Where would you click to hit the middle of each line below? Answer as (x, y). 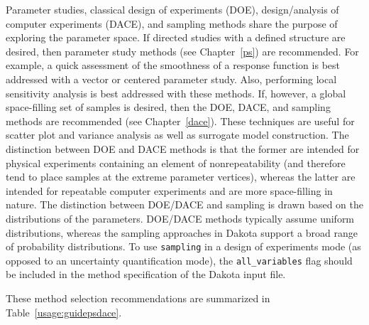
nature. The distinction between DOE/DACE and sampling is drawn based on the (185, 204)
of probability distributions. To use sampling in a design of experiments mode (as (183, 246)
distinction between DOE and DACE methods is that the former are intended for (183, 148)
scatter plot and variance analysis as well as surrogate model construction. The (177, 135)
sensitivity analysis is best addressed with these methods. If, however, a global (176, 93)
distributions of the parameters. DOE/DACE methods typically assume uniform (180, 218)
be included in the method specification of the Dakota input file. (146, 274)
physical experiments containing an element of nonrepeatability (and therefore (176, 162)
